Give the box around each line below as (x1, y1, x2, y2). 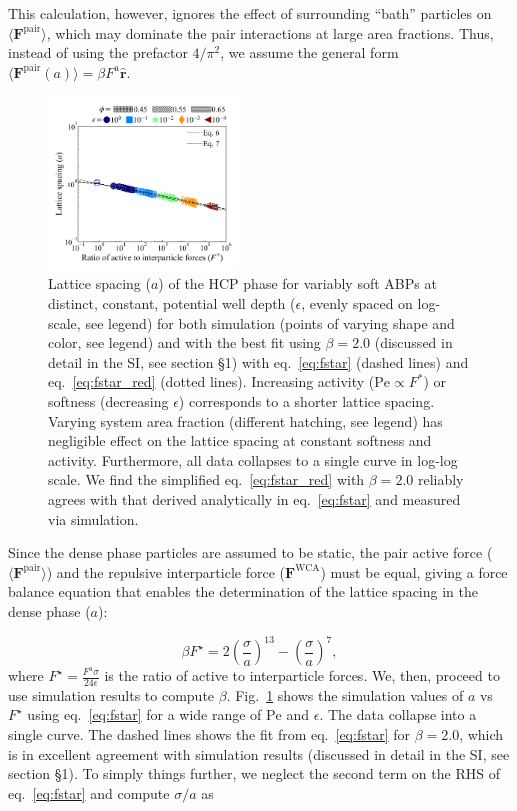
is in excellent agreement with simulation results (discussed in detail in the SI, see (8, 743, 510, 764)
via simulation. (48, 508, 139, 529)
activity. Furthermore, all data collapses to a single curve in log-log (48, 449, 458, 470)
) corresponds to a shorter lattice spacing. (178, 390, 435, 411)
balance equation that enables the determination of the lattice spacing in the (8, 581, 478, 602)
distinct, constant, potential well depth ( (48, 293, 296, 313)
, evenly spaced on (301, 293, 413, 313)
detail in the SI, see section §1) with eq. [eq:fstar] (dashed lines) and (48, 351, 469, 372)
